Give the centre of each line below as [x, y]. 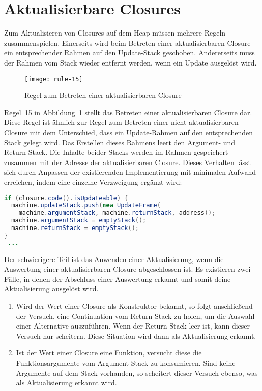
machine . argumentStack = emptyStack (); [79, 221]
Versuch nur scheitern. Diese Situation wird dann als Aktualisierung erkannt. [136, 335]
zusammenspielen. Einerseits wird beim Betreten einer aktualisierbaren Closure [127, 42]
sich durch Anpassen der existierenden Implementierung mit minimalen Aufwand [130, 172]
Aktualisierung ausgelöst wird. [51, 289]
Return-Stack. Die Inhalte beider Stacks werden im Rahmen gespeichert [116, 152]
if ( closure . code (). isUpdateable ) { [66, 198]
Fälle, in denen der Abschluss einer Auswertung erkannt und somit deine [118, 279]
